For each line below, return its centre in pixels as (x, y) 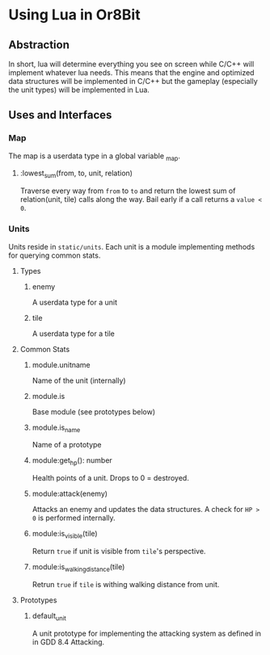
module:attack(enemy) (70, 493)
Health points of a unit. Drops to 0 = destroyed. (111, 478)
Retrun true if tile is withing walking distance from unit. (126, 584)
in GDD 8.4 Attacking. (68, 642)
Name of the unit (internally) (79, 380)
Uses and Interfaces (60, 115)
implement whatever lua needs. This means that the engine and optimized (131, 73)
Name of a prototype (67, 445)
